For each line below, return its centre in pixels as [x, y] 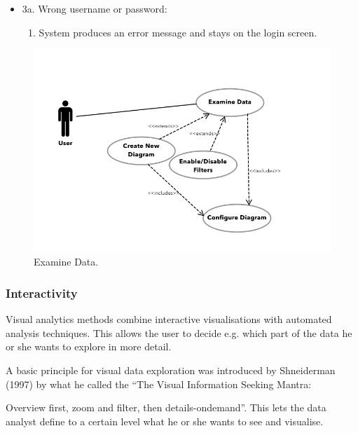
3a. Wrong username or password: [95, 8]
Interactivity [42, 293]
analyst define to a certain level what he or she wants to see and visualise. [165, 421]
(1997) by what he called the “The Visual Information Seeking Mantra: [159, 384]
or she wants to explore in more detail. [89, 346]
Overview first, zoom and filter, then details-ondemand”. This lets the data [166, 407]
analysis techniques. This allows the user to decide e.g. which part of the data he [179, 332]
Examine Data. [66, 262]
